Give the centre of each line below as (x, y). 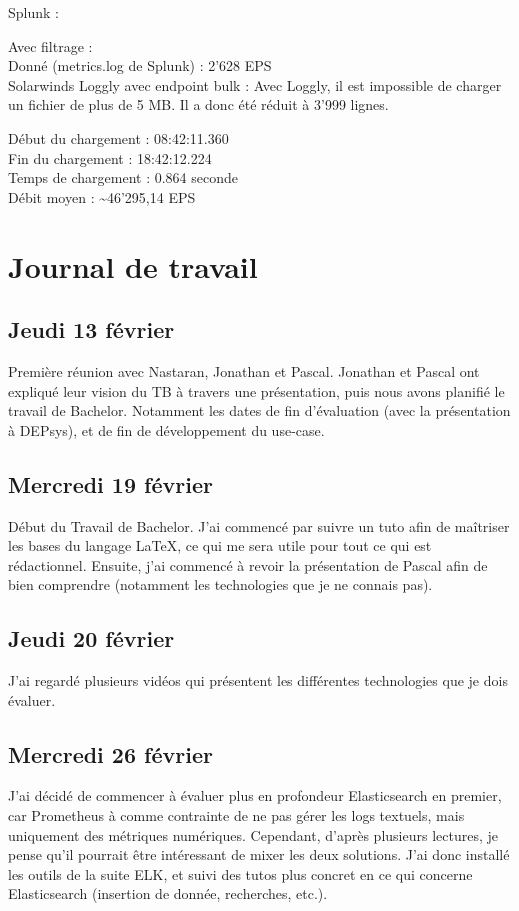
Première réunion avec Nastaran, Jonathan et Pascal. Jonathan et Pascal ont (244, 370)
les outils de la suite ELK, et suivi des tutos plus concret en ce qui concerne (240, 873)
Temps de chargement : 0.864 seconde (123, 177)
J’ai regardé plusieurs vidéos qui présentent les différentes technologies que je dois (258, 680)
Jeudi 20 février (91, 638)
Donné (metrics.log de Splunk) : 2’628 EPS (140, 65)
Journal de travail (133, 265)
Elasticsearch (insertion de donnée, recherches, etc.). (168, 893)
